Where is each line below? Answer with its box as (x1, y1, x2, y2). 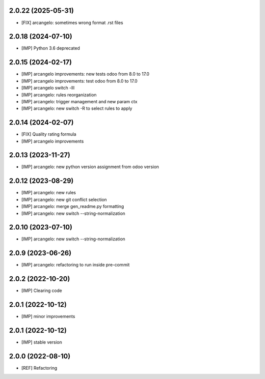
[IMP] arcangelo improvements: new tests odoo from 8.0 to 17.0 (21, 71, 150, 77)
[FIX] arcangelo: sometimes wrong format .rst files (21, 20, 124, 26)
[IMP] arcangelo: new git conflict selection (21, 197, 107, 203)
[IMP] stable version (21, 339, 62, 345)
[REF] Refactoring (21, 365, 57, 371)
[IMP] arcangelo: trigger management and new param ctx (21, 98, 137, 104)
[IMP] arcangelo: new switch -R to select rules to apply (21, 106, 132, 112)
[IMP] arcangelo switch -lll (21, 85, 75, 91)
